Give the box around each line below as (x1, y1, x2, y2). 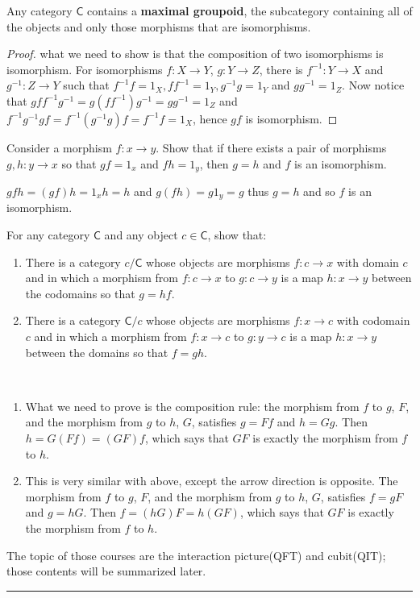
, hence (192, 110, 227, 127)
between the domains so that (25, 343, 168, 360)
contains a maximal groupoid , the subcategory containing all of (86, 2, 413, 19)
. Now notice (342, 77, 405, 93)
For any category (6, 226, 90, 243)
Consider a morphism (6, 139, 112, 156)
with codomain (336, 312, 410, 329)
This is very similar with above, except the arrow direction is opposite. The (25, 472, 398, 489)
